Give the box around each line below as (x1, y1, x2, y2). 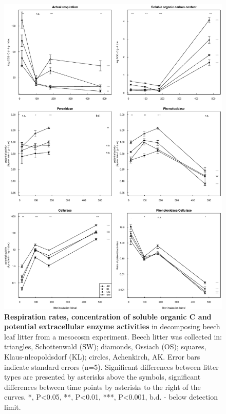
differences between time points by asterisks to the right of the (4, 381, 201, 392)
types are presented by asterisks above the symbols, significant (4, 371, 201, 382)
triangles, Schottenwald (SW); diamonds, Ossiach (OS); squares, (4, 341, 206, 352)
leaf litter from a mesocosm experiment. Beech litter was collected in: (4, 331, 222, 342)
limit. (4, 401, 21, 412)
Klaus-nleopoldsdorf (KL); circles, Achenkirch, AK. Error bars (4, 351, 200, 362)
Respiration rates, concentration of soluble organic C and (4, 311, 212, 322)
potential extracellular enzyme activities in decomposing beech (4, 321, 220, 332)
